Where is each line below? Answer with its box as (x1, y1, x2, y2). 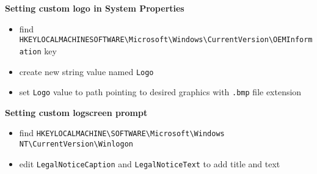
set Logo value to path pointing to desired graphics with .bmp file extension (19, 85, 302, 98)
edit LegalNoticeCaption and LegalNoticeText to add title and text (19, 157, 280, 170)
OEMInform (273, 35, 313, 45)
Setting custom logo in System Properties (5, 2, 184, 14)
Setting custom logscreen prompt (5, 106, 148, 118)
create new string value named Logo (19, 65, 154, 78)
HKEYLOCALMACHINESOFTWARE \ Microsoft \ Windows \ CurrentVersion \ (19, 35, 274, 45)
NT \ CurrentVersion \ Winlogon (19, 140, 133, 149)
